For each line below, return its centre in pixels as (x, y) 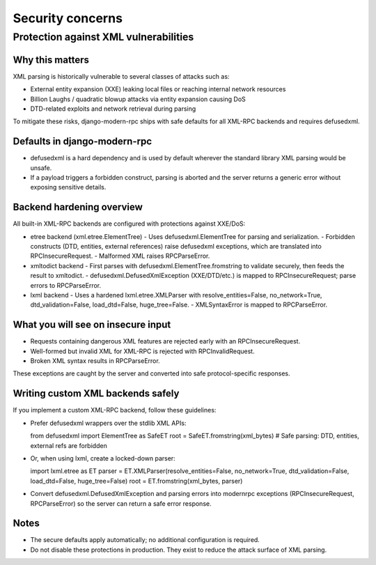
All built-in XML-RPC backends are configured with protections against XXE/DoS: (129, 224)
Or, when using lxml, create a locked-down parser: (103, 458)
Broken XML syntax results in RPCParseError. (95, 361)
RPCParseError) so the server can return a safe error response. (121, 503)
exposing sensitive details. (68, 187)
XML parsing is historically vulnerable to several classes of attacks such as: (121, 76)
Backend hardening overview (78, 207)
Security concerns (68, 18)
